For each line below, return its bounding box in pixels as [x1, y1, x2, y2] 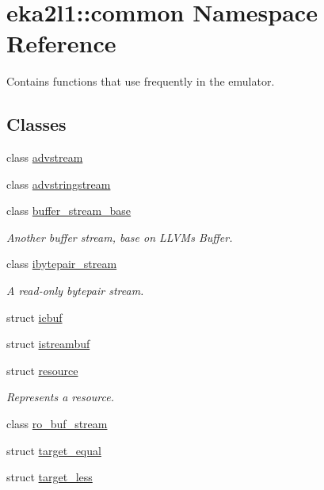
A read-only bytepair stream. [6, 282, 144, 299]
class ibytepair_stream [6, 255, 117, 272]
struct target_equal [6, 442, 101, 458]
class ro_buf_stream [6, 415, 108, 432]
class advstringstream [6, 175, 111, 192]
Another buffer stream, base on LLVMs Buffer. [6, 228, 233, 245]
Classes [6, 112, 67, 136]
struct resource [6, 362, 78, 378]
